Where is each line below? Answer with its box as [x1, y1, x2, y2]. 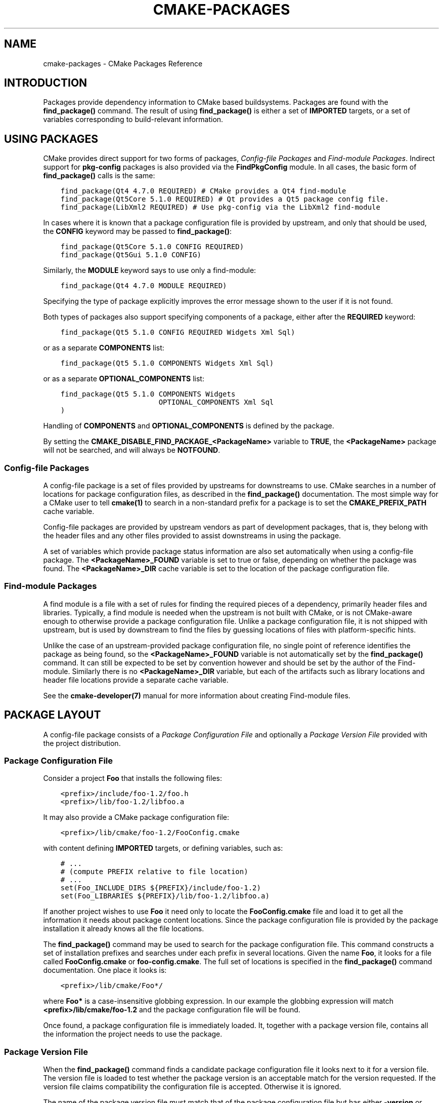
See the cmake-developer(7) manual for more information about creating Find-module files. [43, 691, 350, 700]
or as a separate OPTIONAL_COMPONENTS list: [43, 374, 204, 383]
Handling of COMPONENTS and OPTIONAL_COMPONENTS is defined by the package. [43, 421, 334, 430]
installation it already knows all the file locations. [43, 924, 204, 933]
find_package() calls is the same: [43, 171, 155, 180]
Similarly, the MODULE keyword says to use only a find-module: [43, 266, 256, 275]
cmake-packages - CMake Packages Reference [43, 59, 203, 68]
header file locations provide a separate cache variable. [43, 675, 229, 684]
